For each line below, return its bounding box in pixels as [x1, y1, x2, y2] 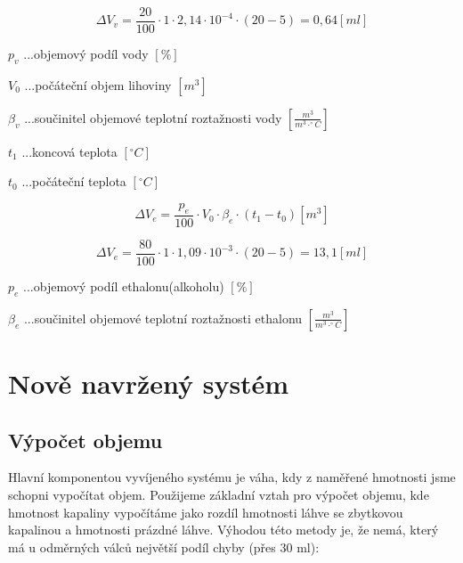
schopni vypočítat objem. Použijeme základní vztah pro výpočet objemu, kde [8, 485, 429, 503]
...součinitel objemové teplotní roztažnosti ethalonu [23, 308, 303, 327]
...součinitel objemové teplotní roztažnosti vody [24, 108, 282, 126]
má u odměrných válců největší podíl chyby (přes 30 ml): [8, 537, 320, 556]
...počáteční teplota [21, 172, 126, 191]
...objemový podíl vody [23, 45, 149, 63]
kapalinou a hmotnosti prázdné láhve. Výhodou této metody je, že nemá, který [8, 520, 439, 539]
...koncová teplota [21, 142, 118, 160]
